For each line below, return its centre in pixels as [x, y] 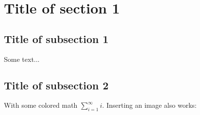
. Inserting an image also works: [149, 105]
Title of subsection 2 [56, 85]
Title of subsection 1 [56, 38]
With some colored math [41, 105]
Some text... [22, 59]
